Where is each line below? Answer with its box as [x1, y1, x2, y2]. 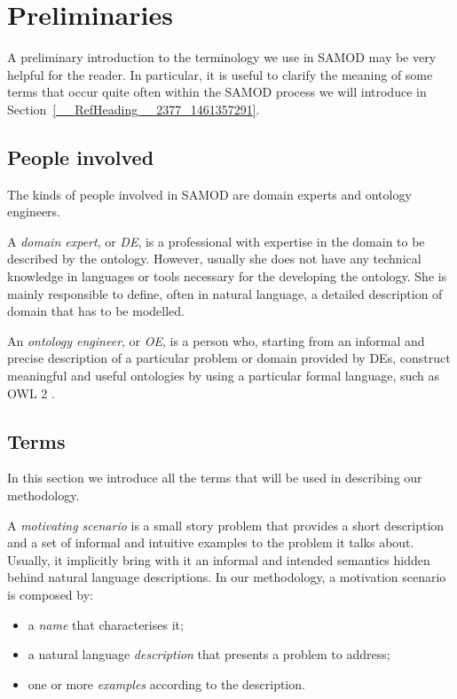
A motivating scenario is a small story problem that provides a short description [7, 515, 445, 534]
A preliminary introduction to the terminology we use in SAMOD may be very [7, 48, 437, 67]
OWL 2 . [7, 383, 55, 402]
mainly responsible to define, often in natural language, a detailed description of [7, 284, 443, 302]
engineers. [7, 202, 61, 221]
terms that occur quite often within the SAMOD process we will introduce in [7, 82, 427, 101]
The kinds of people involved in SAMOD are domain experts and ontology [7, 185, 412, 203]
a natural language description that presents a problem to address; [28, 645, 390, 664]
